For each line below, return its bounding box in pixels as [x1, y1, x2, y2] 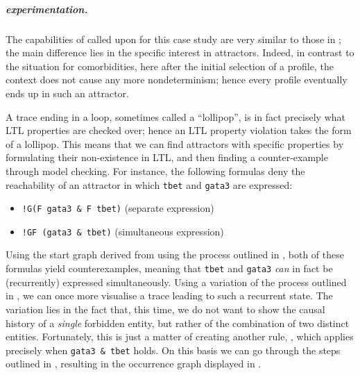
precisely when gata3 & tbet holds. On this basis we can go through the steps [6, 342, 341, 357]
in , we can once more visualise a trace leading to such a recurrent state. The [6, 288, 333, 303]
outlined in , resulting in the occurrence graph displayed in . [6, 356, 262, 371]
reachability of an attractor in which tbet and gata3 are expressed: [6, 177, 293, 192]
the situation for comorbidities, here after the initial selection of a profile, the [6, 58, 334, 73]
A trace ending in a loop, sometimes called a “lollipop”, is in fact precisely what [6, 109, 345, 124]
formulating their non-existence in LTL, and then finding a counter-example [6, 150, 328, 165]
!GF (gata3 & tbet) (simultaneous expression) [22, 224, 224, 238]
